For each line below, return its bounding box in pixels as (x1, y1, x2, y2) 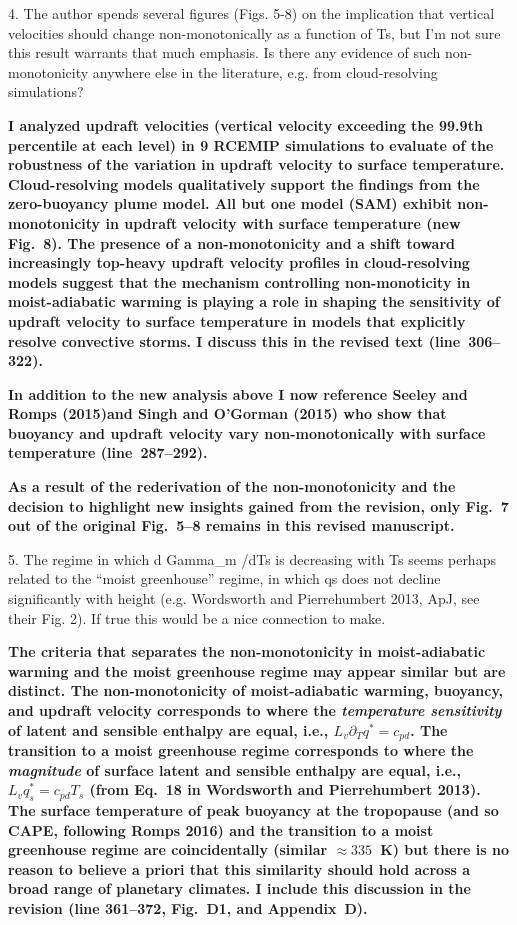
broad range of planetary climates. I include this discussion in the (8, 878, 471, 899)
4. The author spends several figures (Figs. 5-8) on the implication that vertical (8, 3, 495, 23)
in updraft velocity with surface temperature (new (105, 212, 461, 233)
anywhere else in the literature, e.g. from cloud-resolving (92, 61, 438, 82)
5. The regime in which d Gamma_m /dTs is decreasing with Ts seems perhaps (8, 548, 496, 569)
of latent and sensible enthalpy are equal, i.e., (8, 719, 329, 740)
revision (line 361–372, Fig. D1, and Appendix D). (8, 898, 368, 918)
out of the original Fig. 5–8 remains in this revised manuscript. (8, 515, 455, 536)
